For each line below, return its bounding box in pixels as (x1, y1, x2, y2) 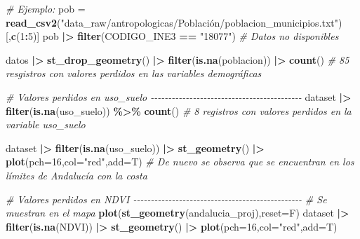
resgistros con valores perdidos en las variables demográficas (6, 66, 262, 81)
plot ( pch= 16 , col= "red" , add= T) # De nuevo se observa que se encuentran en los (6, 154, 354, 169)
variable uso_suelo (6, 117, 86, 132)
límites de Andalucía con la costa (6, 168, 147, 182)
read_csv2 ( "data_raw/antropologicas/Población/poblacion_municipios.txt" (6, 15, 339, 29)
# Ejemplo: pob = (6, 1, 86, 15)
